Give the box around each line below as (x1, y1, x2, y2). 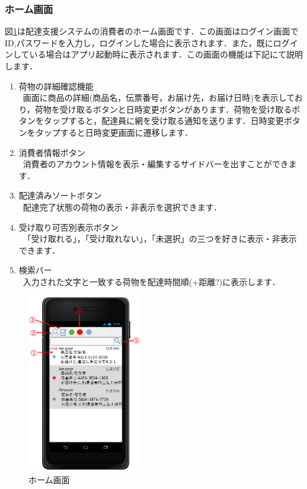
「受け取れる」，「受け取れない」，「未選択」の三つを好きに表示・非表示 (23, 232, 297, 245)
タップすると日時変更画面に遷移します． (35, 126, 193, 138)
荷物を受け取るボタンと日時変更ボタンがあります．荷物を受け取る (34, 103, 292, 115)
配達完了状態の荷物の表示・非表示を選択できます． (23, 200, 222, 213)
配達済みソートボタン (18, 189, 102, 202)
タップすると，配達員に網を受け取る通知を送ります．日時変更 (43, 114, 284, 127)
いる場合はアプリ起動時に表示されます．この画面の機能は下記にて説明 (29, 48, 303, 60)
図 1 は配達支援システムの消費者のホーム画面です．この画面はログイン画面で (5, 25, 299, 37)
